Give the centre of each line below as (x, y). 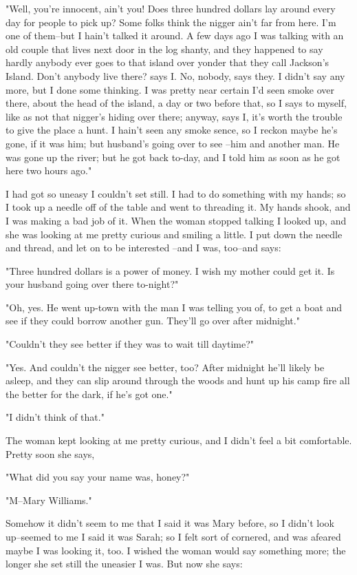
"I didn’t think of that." (55, 417)
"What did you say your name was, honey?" (98, 477)
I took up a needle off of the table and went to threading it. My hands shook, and (178, 207)
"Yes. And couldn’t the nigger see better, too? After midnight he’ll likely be (165, 367)
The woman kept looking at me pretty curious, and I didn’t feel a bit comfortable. (179, 440)
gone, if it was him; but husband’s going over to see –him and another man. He (173, 143)
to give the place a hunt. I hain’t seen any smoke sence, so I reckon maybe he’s (172, 130)
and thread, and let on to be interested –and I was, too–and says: (143, 248)
